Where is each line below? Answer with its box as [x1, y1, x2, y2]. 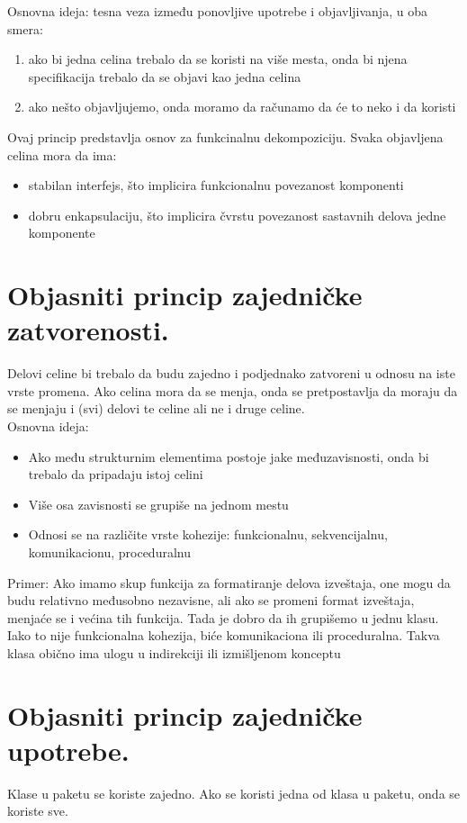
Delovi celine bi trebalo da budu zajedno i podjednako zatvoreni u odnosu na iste [7, 364, 455, 383]
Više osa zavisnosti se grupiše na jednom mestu [28, 494, 289, 513]
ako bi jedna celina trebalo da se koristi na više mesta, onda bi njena [28, 50, 408, 68]
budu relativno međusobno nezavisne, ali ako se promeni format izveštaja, [7, 591, 415, 610]
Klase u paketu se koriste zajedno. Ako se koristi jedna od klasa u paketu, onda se [7, 783, 461, 802]
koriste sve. [7, 801, 68, 820]
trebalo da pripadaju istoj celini [28, 465, 203, 484]
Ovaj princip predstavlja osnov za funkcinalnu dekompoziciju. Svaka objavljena [7, 127, 444, 146]
